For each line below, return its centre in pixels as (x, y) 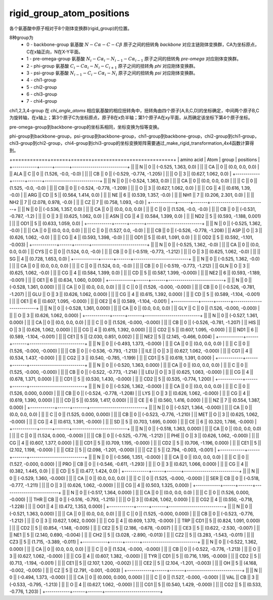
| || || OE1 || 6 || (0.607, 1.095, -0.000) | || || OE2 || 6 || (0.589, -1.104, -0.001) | (89, 301)
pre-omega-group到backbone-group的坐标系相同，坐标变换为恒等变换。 (85, 127)
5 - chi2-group (42, 87)
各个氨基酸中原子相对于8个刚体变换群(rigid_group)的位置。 (71, 28)
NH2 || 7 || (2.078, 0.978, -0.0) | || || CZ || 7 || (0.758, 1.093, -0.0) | (78, 202)
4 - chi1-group (41, 80)
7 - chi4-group (42, 101)
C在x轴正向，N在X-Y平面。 (55, 52)
